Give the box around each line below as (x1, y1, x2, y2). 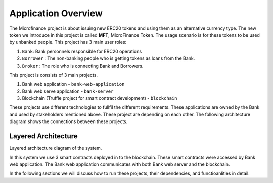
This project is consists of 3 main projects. (9, 72, 98, 78)
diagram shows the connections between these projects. (9, 118, 128, 125)
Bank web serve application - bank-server (22, 88, 114, 94)
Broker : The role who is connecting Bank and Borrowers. (22, 63, 144, 69)
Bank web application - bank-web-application (22, 81, 125, 87)
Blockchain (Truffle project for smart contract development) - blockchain (22, 95, 177, 101)
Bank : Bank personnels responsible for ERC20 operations (22, 48, 142, 54)
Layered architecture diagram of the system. (9, 145, 102, 151)
